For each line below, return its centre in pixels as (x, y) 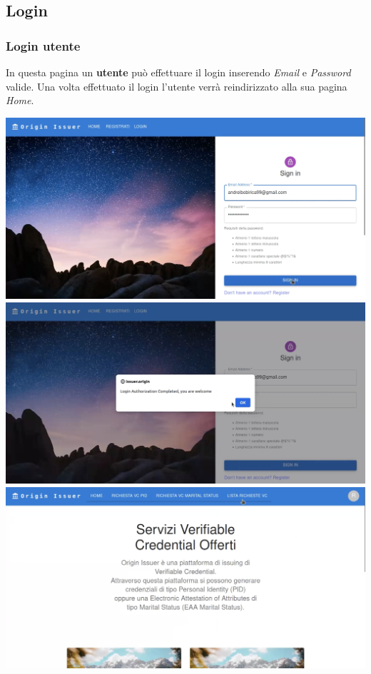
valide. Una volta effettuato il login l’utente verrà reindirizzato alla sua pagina (177, 86)
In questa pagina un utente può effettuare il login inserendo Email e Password (178, 72)
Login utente (43, 45)
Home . (20, 100)
